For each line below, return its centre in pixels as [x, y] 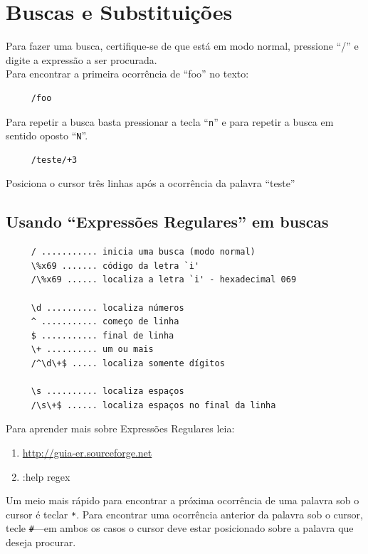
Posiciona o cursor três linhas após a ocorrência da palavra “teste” [151, 183]
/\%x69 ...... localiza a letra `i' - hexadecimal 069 [164, 280]
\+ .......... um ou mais [92, 350]
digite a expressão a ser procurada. [82, 59]
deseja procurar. [41, 542]
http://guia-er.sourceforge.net [87, 452]
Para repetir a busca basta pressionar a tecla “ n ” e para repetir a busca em [170, 121]
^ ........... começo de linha [105, 322]
